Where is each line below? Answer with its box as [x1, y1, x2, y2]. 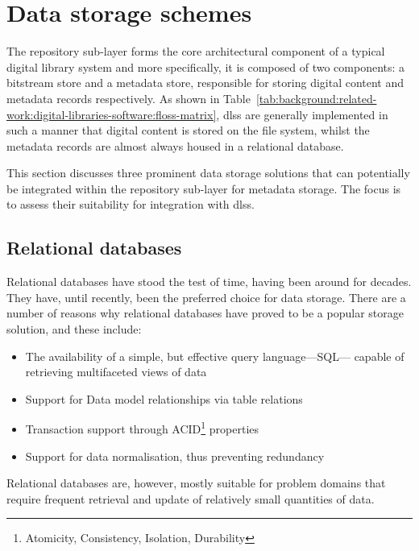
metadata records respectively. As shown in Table [6, 89, 251, 106]
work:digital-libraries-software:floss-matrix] [6, 106, 217, 122]
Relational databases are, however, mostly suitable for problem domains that [6, 474, 386, 491]
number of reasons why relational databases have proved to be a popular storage [6, 304, 404, 321]
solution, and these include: [6, 321, 142, 338]
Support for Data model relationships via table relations [25, 390, 303, 407]
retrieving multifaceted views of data [25, 363, 207, 380]
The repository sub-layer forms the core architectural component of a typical [6, 43, 385, 60]
